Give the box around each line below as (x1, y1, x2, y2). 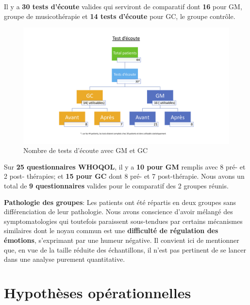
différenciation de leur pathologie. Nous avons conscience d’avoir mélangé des (4, 206, 233, 217)
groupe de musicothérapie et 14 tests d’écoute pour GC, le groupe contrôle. (4, 11, 235, 21)
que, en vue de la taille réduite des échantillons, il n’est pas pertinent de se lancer (4, 244, 247, 254)
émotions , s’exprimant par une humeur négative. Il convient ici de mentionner (4, 235, 239, 245)
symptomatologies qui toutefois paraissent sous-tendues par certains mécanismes (4, 216, 243, 226)
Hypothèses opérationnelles (4, 283, 191, 302)
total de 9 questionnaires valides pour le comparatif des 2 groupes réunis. (4, 181, 229, 191)
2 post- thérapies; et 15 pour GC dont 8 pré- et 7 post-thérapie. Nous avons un (4, 171, 245, 181)
